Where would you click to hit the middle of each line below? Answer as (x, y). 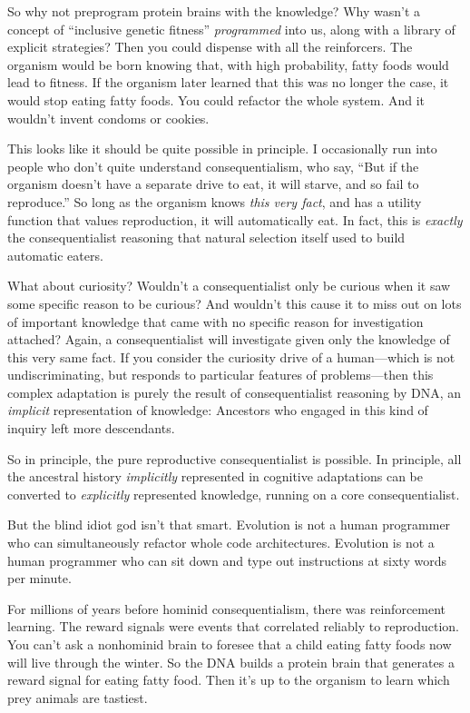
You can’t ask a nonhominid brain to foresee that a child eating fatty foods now (230, 644)
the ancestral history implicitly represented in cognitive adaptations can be (215, 476)
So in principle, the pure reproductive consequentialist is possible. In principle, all (235, 458)
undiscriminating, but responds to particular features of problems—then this (220, 375)
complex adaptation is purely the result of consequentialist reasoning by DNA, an (235, 392)
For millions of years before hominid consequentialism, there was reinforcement (227, 608)
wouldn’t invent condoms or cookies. (108, 118)
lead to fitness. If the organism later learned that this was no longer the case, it (228, 82)
